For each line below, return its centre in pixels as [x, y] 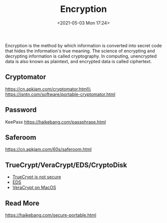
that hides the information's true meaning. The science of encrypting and [80, 51]
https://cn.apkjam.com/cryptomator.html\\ [48, 89]
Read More [22, 203]
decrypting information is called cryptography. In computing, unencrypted [81, 56]
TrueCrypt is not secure [37, 177]
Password [21, 110]
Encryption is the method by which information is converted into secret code [83, 45]
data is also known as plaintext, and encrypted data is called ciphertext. [79, 61]
